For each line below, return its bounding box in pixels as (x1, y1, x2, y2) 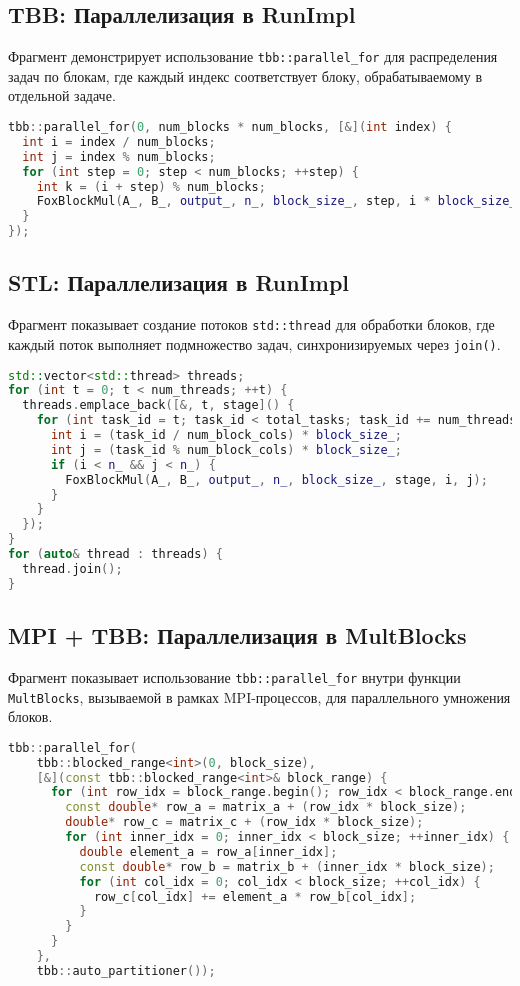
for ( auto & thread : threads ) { (8, 547, 223, 562)
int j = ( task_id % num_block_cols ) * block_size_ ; (50, 442, 402, 457)
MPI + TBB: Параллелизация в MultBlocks (8, 620, 467, 651)
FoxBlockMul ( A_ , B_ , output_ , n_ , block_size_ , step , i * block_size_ (36, 194, 517, 209)
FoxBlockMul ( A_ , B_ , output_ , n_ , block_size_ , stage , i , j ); (65, 472, 488, 487)
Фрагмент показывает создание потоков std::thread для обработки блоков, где (8, 314, 495, 335)
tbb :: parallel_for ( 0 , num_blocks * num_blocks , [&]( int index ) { (8, 120, 452, 135)
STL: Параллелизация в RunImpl (8, 267, 350, 298)
